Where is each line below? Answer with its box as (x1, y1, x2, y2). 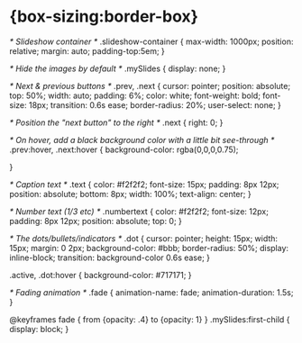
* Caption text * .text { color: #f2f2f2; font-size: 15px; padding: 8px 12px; (9, 178, 279, 190)
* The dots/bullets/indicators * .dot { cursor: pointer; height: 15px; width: (9, 232, 278, 244)
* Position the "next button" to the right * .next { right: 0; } (9, 117, 224, 128)
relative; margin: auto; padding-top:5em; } (9, 45, 165, 56)
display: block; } (9, 323, 69, 334)
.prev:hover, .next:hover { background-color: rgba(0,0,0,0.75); (9, 144, 239, 155)
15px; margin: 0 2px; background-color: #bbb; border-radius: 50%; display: (9, 242, 289, 253)
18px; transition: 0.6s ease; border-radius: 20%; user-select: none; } (28, 99, 282, 110)
